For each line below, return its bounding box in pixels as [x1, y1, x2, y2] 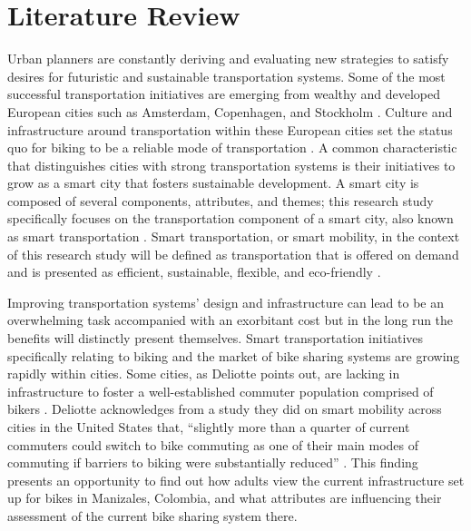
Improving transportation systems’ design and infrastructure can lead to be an [7, 292, 445, 311]
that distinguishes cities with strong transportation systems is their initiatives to [7, 155, 456, 174]
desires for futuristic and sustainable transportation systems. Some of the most [7, 66, 446, 85]
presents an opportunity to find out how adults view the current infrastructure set [7, 470, 465, 489]
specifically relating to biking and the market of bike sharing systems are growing [7, 346, 460, 365]
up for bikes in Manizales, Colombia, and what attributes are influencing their [7, 488, 442, 507]
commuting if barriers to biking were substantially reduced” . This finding [7, 453, 418, 472]
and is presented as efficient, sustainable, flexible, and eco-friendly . [7, 262, 381, 281]
